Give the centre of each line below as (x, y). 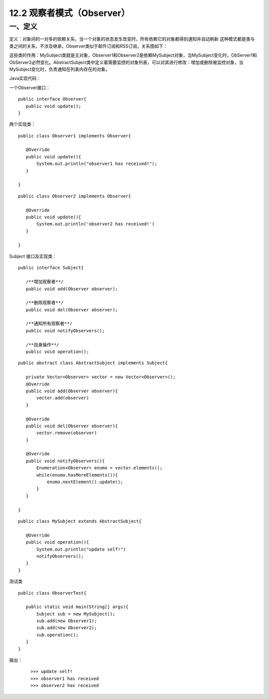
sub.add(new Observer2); (67, 628)
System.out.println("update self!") (81, 549)
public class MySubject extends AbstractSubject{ (80, 521)
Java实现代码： (25, 78)
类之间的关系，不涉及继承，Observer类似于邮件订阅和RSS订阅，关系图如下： (88, 46)
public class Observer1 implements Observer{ (75, 136)
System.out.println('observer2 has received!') (96, 224)
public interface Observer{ (52, 99)
